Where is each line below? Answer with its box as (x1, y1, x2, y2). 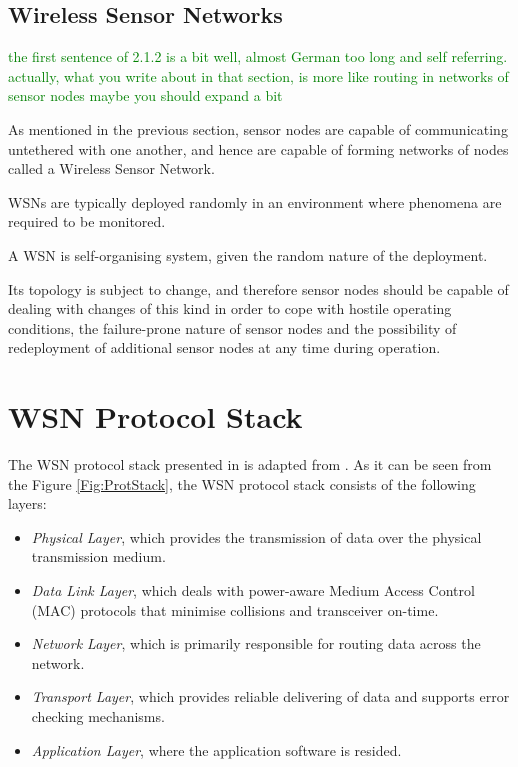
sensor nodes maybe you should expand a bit (8, 85, 283, 106)
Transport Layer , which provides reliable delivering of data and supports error (31, 686, 510, 707)
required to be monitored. (8, 211, 166, 232)
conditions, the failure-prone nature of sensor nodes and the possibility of (8, 317, 457, 338)
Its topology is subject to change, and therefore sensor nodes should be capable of (8, 278, 509, 299)
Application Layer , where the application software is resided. (31, 739, 402, 760)
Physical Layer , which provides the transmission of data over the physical (31, 526, 482, 547)
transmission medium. (31, 546, 166, 567)
